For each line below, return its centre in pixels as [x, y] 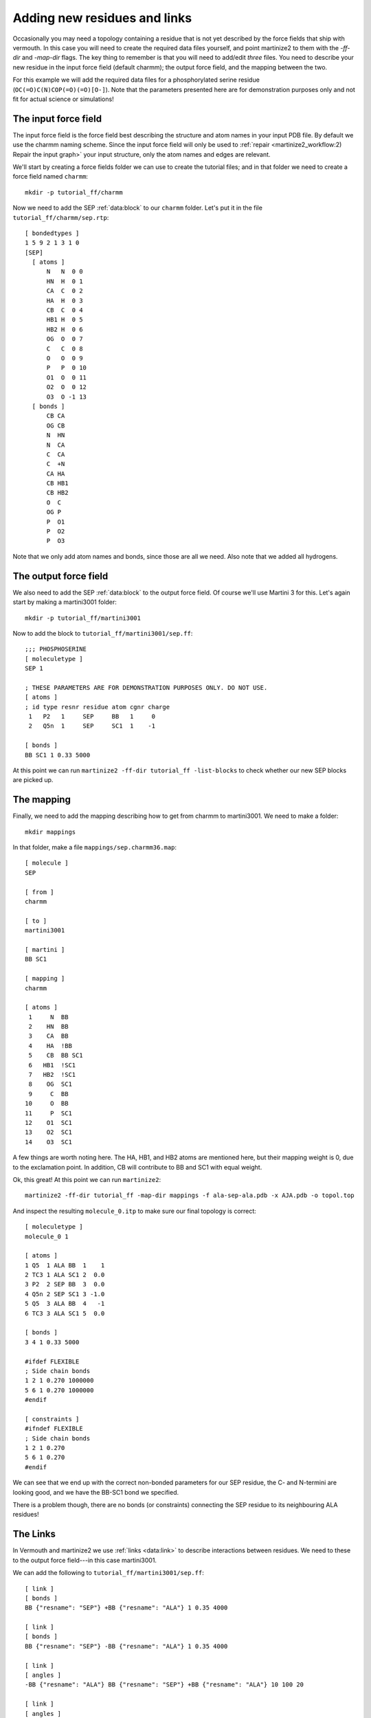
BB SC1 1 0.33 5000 [58, 755]
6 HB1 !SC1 [52, 1065]
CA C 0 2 [65, 291]
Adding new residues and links [102, 18]
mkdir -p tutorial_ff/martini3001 [83, 618]
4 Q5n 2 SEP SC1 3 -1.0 [65, 1294]
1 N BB [48, 1017]
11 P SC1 [48, 1113]
